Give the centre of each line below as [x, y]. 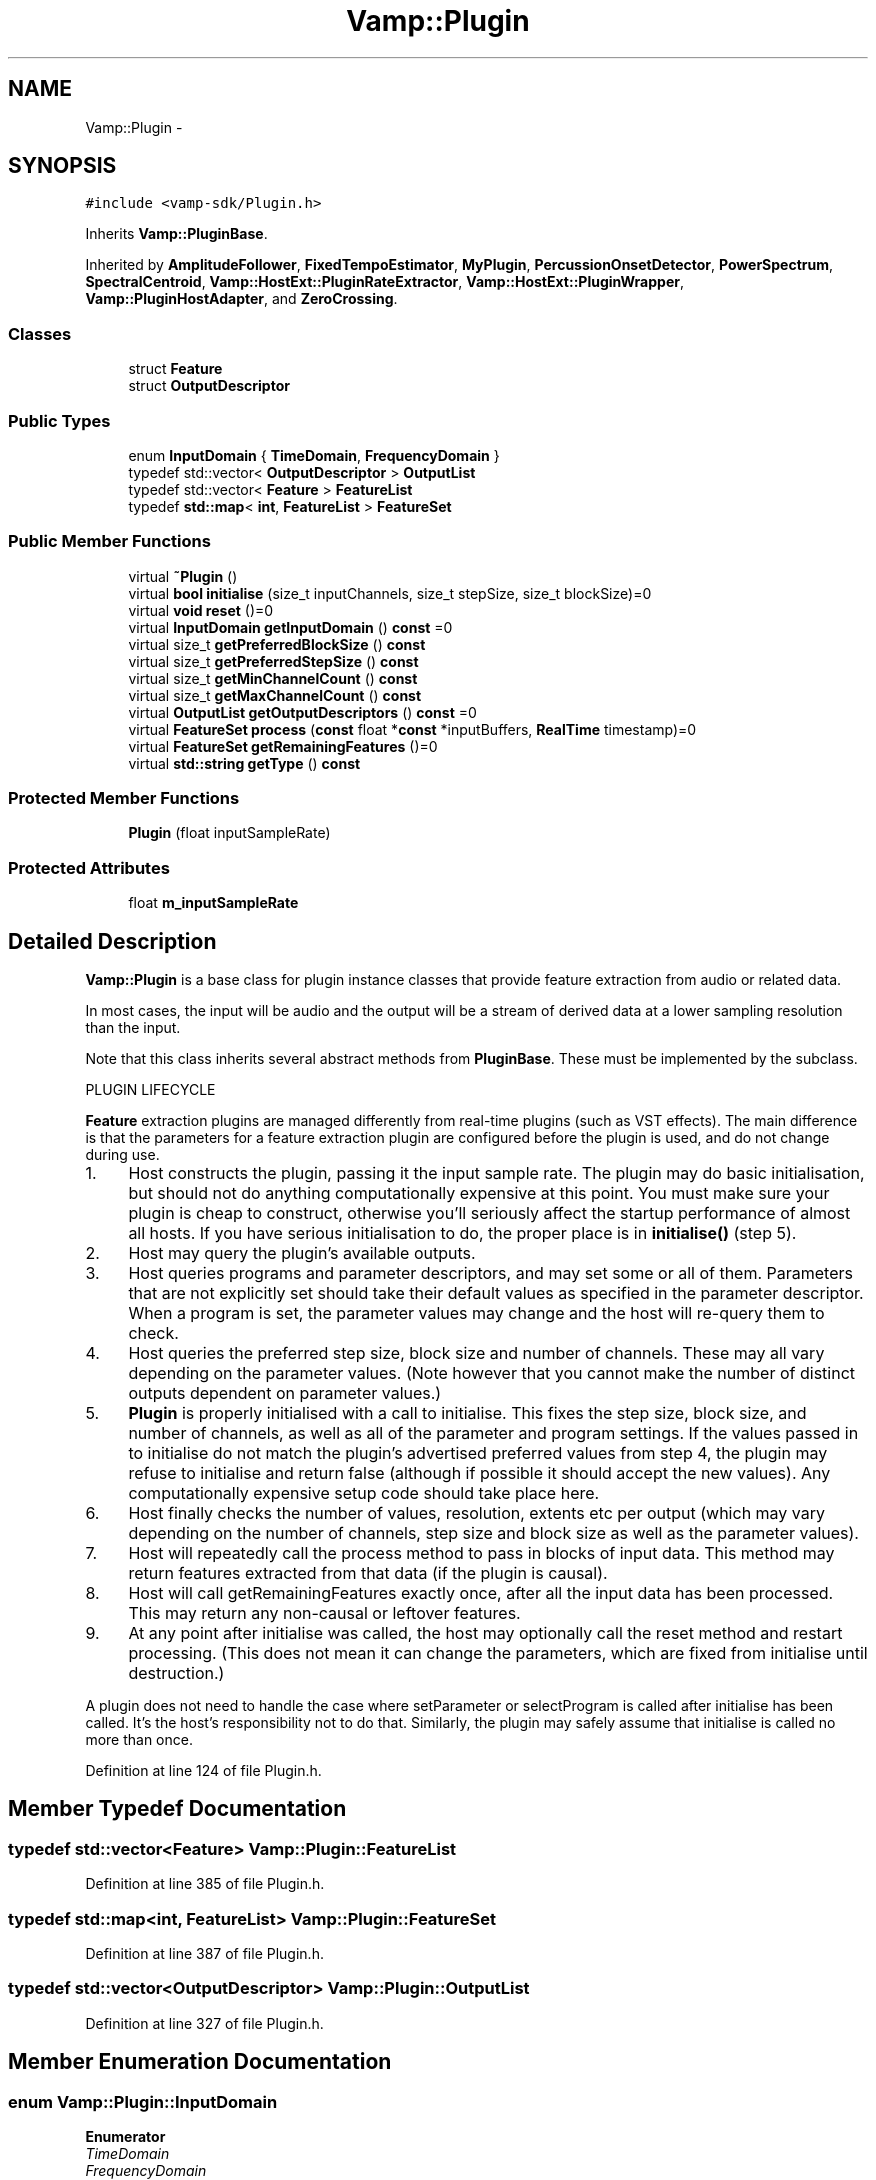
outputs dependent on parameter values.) [285, 1393]
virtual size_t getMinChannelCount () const [273, 678]
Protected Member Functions [124, 798]
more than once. [139, 1740]
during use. [122, 1155]
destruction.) [176, 1673]
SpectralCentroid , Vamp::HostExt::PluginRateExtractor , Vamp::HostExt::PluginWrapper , [384, 282]
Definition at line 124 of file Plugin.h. [203, 1771]
